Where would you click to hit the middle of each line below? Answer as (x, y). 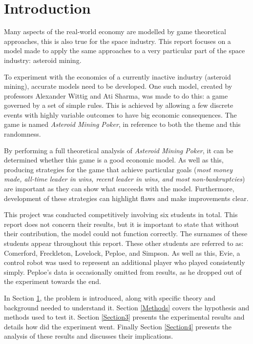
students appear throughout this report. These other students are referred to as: (124, 243)
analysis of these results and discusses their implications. (89, 336)
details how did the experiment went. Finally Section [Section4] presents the (118, 326)
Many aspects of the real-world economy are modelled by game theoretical (115, 31)
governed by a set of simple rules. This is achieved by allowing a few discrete (119, 105)
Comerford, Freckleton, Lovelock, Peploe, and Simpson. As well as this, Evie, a (122, 253)
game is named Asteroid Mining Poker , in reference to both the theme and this (122, 124)
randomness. (22, 134)
